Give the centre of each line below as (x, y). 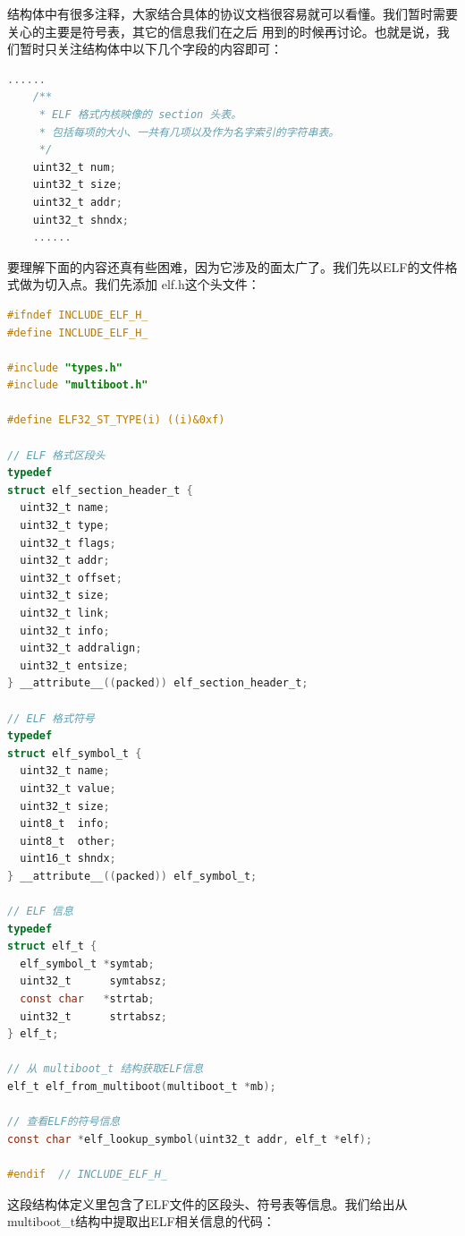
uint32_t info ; (65, 631)
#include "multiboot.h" (78, 385)
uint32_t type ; (65, 526)
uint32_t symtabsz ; (93, 981)
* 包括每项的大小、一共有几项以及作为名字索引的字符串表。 (189, 132)
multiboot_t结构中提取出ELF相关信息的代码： (141, 1221)
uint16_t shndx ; (68, 859)
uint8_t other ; (68, 841)
